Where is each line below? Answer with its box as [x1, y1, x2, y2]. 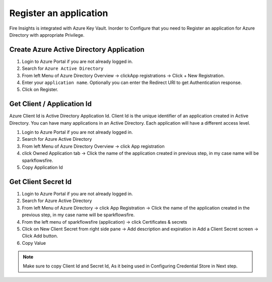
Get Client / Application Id [9, 100, 92, 108]
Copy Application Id [22, 164, 63, 170]
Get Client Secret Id [9, 177, 72, 186]
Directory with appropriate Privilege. [9, 32, 85, 38]
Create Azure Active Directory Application [9, 45, 145, 54]
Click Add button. [22, 233, 58, 239]
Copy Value [22, 240, 46, 246]
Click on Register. [22, 86, 58, 92]
